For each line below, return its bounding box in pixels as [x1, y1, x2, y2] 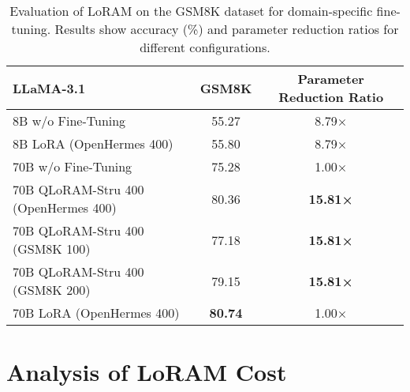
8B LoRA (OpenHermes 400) [13, 134, 173, 153]
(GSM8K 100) [13, 239, 91, 258]
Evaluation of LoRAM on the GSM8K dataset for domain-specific [9, 2, 373, 20]
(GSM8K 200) [13, 281, 91, 299]
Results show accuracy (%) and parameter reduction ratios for [54, 20, 399, 38]
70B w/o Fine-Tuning [13, 157, 132, 175]
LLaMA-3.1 [13, 78, 86, 97]
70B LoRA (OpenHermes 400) [13, 303, 180, 322]
